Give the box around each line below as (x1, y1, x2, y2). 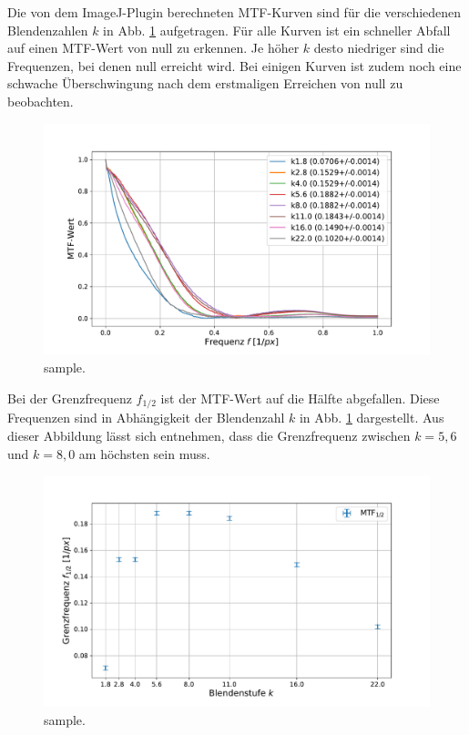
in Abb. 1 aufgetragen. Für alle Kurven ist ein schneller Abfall (103, 20, 451, 39)
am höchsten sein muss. (78, 444, 210, 463)
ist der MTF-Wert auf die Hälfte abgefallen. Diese (160, 388, 440, 407)
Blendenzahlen (7, 20, 88, 39)
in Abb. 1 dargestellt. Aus (299, 408, 444, 427)
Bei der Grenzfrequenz (7, 388, 132, 407)
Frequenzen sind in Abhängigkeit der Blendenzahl (7, 408, 285, 427)
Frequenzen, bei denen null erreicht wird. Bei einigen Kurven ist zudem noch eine (7, 56, 462, 75)
